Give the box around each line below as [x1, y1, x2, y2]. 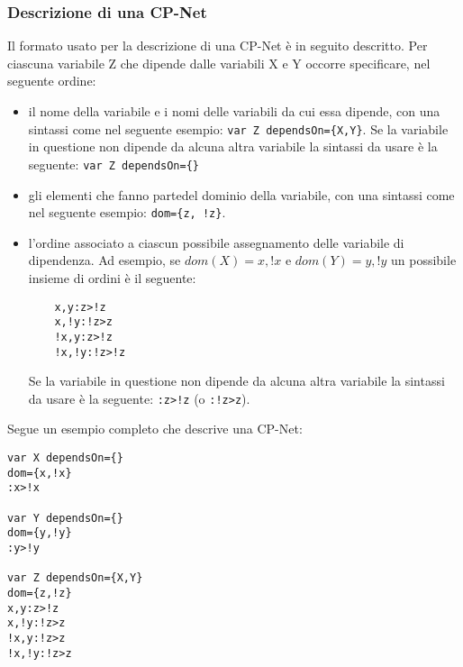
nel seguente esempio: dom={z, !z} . [28, 203, 226, 222]
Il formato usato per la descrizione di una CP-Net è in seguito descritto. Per [7, 36, 428, 55]
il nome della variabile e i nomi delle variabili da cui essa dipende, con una [28, 102, 440, 120]
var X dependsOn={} [7, 452, 123, 464]
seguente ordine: [7, 71, 96, 90]
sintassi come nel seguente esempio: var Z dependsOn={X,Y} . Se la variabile [28, 119, 449, 138]
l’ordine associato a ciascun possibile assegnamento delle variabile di [28, 233, 404, 251]
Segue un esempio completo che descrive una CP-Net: [7, 419, 303, 438]
